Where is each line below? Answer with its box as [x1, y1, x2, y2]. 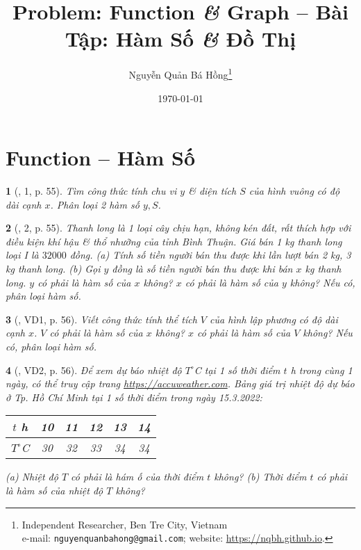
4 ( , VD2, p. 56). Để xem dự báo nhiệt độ [6, 362, 182, 377]
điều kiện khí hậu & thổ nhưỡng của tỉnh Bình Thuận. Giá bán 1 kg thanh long [6, 234, 342, 248]
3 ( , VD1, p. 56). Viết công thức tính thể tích [6, 312, 197, 326]
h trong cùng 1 [290, 362, 353, 377]
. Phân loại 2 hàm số [50, 197, 140, 211]
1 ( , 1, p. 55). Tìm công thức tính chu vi [6, 184, 177, 198]
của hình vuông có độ [249, 184, 340, 198]
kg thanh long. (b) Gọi [6, 261, 101, 276]
